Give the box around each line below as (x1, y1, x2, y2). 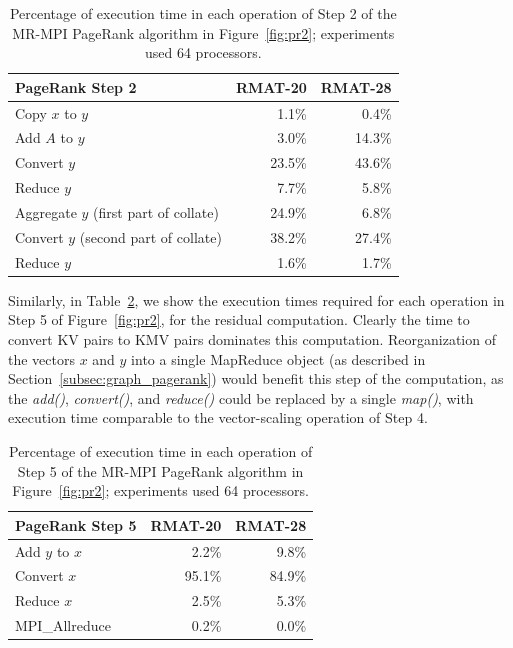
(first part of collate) (93, 202, 219, 222)
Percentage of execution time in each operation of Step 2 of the (9, 3, 397, 23)
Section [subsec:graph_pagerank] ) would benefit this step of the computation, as (8, 368, 504, 389)
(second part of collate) (79, 226, 222, 247)
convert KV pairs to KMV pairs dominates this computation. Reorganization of (8, 328, 496, 349)
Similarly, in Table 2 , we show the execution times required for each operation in (8, 289, 505, 310)
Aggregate (15, 202, 77, 222)
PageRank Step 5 (15, 514, 137, 535)
